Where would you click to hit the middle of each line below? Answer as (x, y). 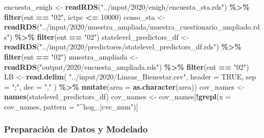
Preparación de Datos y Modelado (76, 129)
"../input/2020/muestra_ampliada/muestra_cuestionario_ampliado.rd (150, 27)
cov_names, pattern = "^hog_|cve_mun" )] (71, 106)
